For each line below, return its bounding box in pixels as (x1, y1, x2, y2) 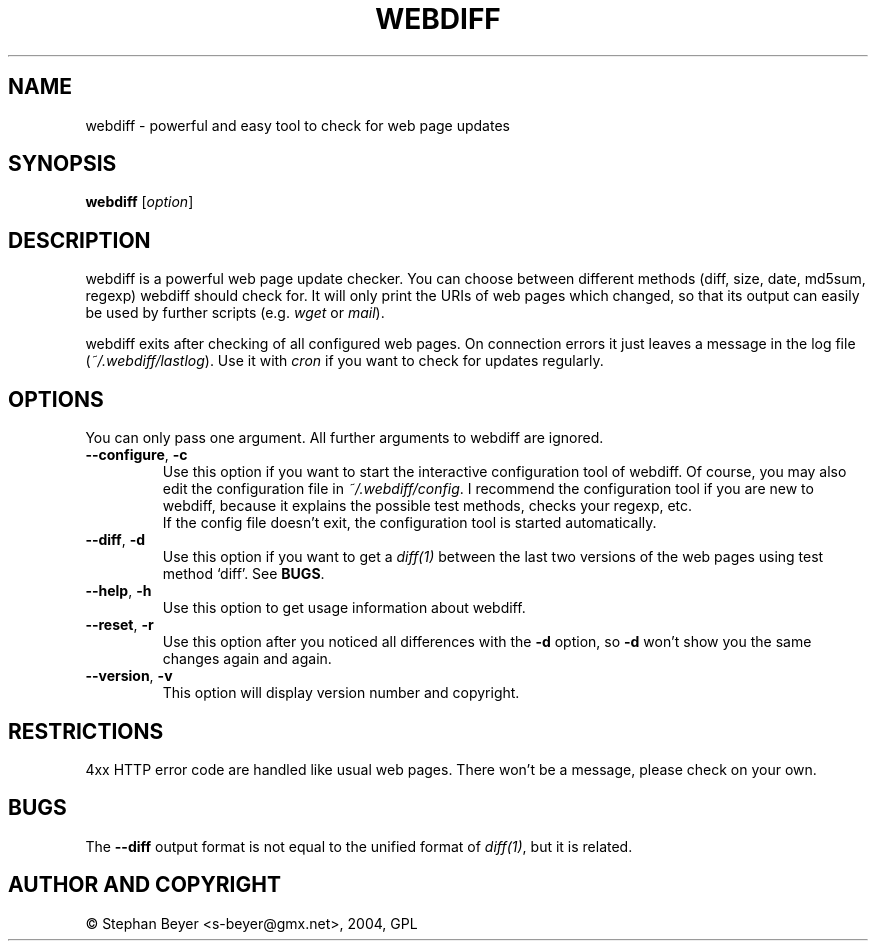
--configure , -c (85, 446, 188, 464)
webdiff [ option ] (85, 193, 194, 211)
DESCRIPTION (8, 227, 151, 253)
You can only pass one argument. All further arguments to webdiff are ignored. (85, 429, 604, 447)
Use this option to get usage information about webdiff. (162, 599, 526, 617)
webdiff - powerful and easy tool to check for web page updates (85, 116, 510, 134)
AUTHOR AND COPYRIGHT (8, 872, 281, 898)
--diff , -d (85, 531, 146, 549)
